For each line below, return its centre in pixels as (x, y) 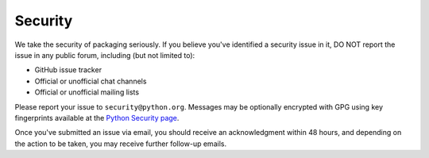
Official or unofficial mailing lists (87, 92)
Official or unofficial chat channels (91, 81)
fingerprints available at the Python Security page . (97, 118)
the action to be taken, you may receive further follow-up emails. (120, 144)
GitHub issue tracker (68, 70)
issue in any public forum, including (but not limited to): (105, 55)
